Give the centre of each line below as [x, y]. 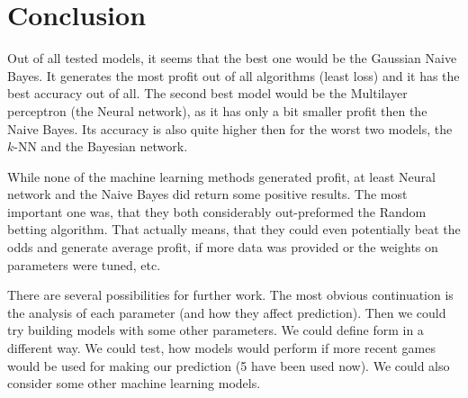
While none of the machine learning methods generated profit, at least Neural [221, 176]
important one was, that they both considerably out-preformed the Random [217, 211]
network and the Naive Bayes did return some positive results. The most [207, 194]
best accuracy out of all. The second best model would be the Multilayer [207, 93]
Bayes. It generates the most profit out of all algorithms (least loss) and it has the [234, 75]
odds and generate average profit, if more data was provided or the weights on [223, 247]
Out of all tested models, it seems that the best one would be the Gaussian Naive [232, 58]
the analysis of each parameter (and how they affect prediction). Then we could [227, 312]
